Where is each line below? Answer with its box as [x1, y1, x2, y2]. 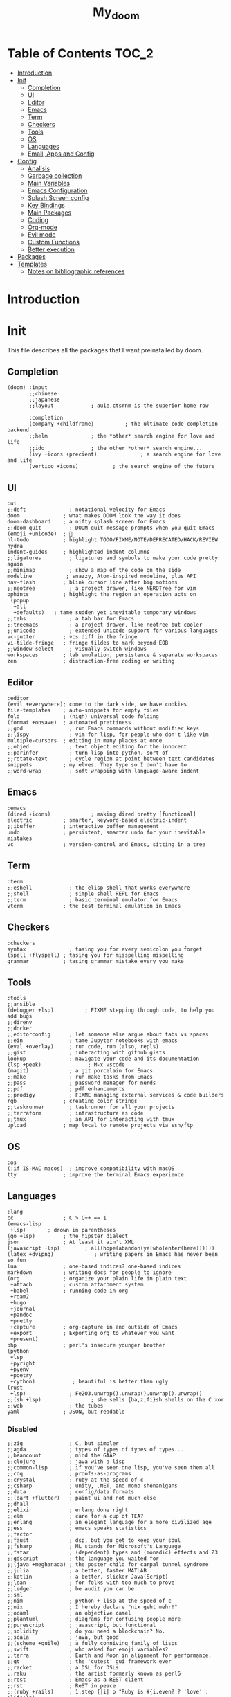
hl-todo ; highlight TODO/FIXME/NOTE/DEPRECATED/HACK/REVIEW [7, 537, 218, 544]
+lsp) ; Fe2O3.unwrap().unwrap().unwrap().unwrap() [10, 1390, 203, 1397]
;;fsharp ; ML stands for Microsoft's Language [7, 1543, 181, 1550]
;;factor [7, 1531, 33, 1538]
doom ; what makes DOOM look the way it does [7, 512, 181, 519]
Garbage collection [27, 171, 82, 180]
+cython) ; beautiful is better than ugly [10, 1378, 169, 1385]
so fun [7, 1257, 26, 1264]
